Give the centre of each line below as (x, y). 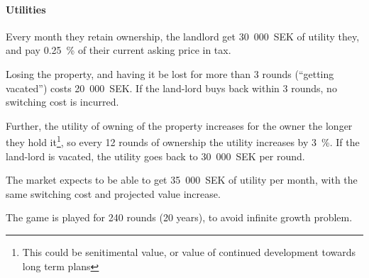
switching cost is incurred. (62, 102)
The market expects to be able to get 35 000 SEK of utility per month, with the (182, 180)
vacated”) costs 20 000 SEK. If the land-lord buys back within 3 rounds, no (171, 88)
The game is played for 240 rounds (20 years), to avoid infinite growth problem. (179, 217)
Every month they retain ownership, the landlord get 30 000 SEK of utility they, (183, 36)
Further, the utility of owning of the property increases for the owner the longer (179, 125)
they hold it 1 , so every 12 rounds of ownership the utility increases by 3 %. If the (183, 141)
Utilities (26, 9)
